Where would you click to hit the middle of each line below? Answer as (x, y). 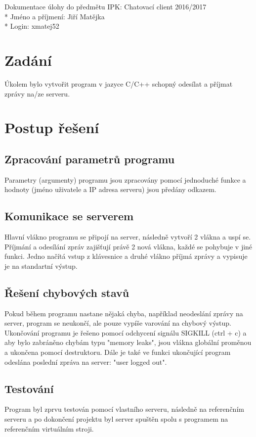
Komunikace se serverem (69, 216)
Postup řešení (52, 127)
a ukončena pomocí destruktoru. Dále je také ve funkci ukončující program (118, 352)
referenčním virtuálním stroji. (49, 428)
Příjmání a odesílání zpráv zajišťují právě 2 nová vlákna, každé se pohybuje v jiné (128, 246)
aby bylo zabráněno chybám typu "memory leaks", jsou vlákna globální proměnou (128, 342)
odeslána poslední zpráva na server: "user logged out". (86, 362)
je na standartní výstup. (41, 266)
